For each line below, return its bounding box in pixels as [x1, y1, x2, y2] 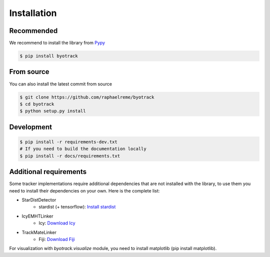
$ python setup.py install [19, 108, 86, 114]
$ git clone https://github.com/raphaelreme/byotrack [19, 94, 154, 100]
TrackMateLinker [21, 229, 57, 235]
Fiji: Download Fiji [38, 236, 75, 242]
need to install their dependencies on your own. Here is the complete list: [9, 187, 160, 193]
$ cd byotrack [19, 101, 54, 107]
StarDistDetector [21, 196, 56, 202]
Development [9, 122, 52, 131]
